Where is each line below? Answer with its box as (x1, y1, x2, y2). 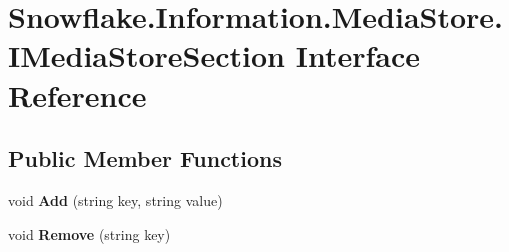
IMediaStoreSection (8, 35, 285, 76)
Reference (8, 74, 147, 115)
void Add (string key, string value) (8, 189, 223, 210)
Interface (295, 35, 420, 76)
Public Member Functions (8, 143, 282, 174)
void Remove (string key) (8, 223, 171, 244)
